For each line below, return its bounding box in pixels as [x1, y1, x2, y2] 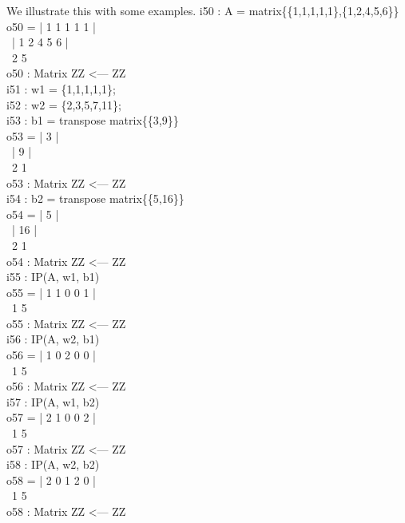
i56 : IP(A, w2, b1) [6, 331, 100, 347]
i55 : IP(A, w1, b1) [6, 268, 100, 285]
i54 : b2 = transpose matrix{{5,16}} [6, 190, 185, 207]
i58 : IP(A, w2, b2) [6, 456, 100, 473]
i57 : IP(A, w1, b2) [6, 393, 100, 410]
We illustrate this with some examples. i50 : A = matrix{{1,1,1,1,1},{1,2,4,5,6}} [6, 2, 399, 18]
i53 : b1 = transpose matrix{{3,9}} [6, 112, 179, 129]
